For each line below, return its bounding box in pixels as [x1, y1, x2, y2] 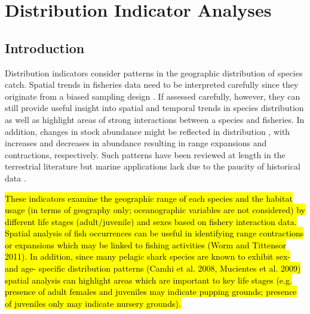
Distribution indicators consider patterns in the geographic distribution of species [5, 66, 303, 79]
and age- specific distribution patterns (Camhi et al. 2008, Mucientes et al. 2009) [5, 262, 301, 275]
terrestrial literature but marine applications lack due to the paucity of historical [5, 160, 300, 173]
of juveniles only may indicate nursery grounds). [5, 297, 181, 309]
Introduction [5, 38, 85, 57]
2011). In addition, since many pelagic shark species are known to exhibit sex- [5, 250, 291, 263]
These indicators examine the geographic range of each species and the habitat [5, 192, 293, 204]
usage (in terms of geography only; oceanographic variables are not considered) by [5, 204, 305, 216]
